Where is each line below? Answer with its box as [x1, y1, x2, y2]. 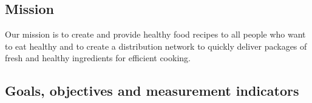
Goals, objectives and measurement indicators [5, 81, 299, 100]
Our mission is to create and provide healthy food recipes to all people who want [5, 28, 306, 41]
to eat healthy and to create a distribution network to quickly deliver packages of [5, 39, 307, 52]
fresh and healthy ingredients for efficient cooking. [5, 51, 191, 64]
